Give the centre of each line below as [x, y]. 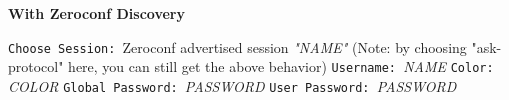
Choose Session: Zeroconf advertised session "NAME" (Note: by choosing [237, 46]
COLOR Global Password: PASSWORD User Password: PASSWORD [232, 85]
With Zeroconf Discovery [96, 13]
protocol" [36, 66]
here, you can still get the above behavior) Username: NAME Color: [281, 66]
